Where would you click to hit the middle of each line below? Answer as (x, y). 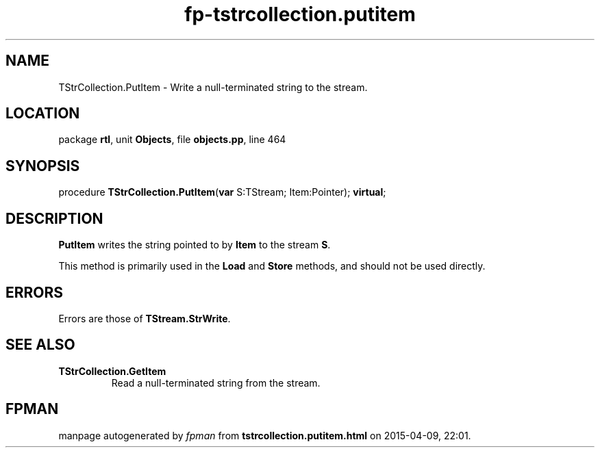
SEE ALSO (40, 345)
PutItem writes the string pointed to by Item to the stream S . (195, 245)
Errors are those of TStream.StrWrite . (145, 318)
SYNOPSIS (43, 166)
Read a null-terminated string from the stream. (216, 383)
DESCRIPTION (54, 218)
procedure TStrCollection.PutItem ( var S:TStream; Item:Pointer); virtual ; (222, 192)
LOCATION (43, 114)
